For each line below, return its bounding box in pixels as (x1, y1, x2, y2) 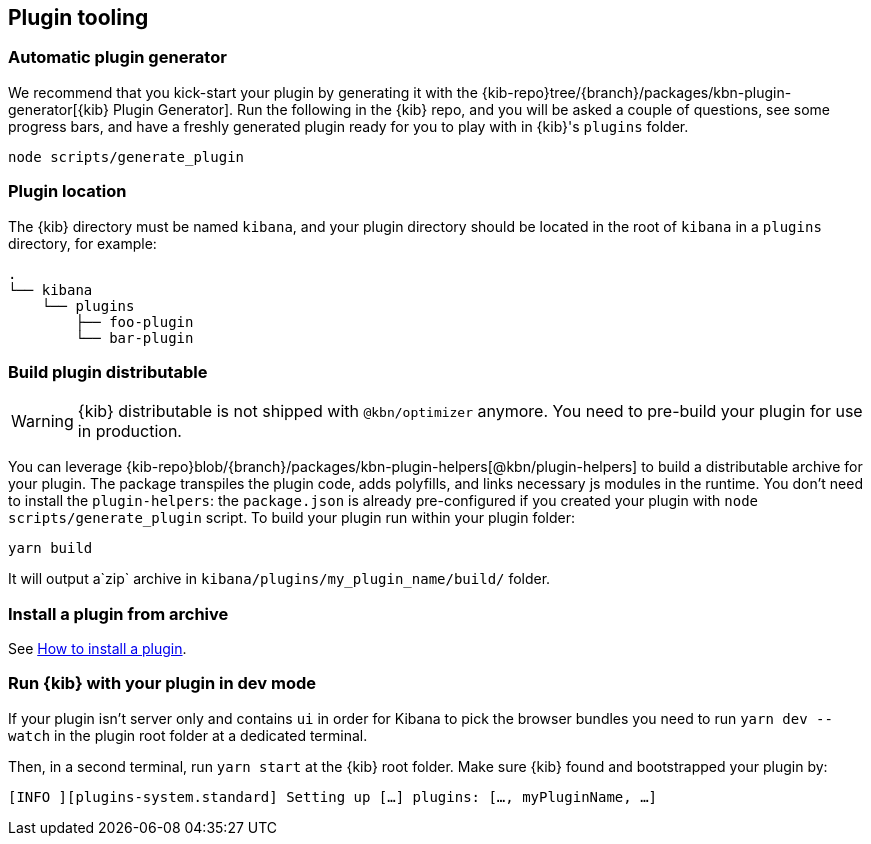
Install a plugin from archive (8, 603, 229, 624)
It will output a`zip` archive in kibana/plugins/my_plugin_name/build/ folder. (8, 570, 551, 588)
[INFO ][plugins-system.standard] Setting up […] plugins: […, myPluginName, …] (8, 788, 658, 805)
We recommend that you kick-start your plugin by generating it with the (8, 83, 478, 101)
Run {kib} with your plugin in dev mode (8, 673, 316, 694)
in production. (77, 421, 182, 442)
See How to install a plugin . (8, 640, 187, 658)
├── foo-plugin (75, 313, 194, 330)
